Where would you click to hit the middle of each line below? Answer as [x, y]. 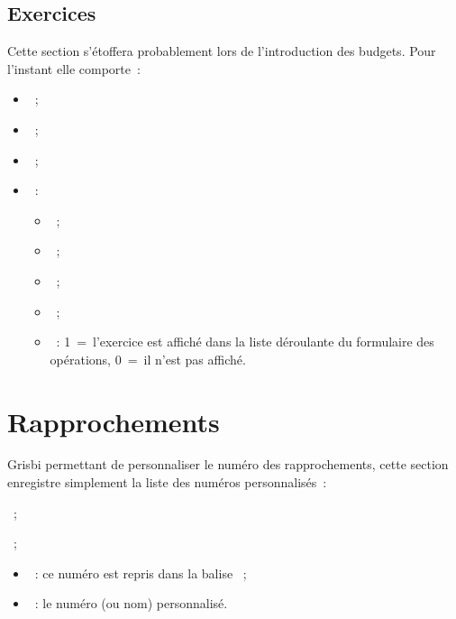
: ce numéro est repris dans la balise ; [141, 573]
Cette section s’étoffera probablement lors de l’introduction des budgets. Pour [222, 51]
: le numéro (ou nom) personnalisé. [131, 603]
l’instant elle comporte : [74, 68]
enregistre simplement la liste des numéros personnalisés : [167, 482]
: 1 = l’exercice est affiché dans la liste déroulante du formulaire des [245, 342]
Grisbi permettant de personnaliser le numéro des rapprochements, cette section [228, 464]
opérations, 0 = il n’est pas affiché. [148, 359]
